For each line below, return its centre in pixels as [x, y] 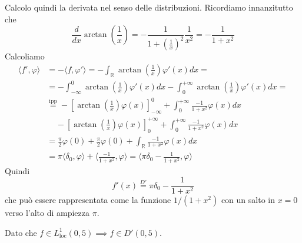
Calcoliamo [25, 56]
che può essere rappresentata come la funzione [88, 200]
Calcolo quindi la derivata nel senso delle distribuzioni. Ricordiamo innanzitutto [149, 7]
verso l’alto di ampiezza [47, 213]
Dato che [21, 232]
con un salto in [248, 200]
